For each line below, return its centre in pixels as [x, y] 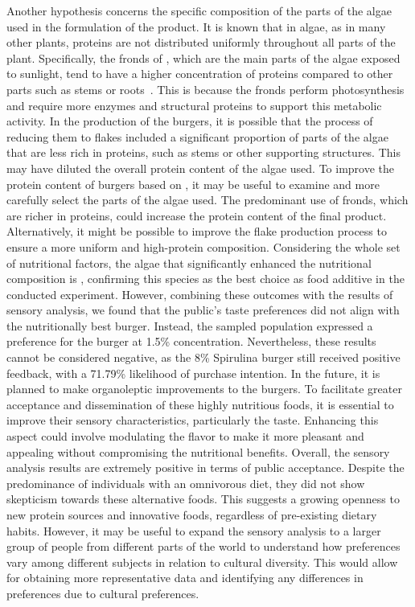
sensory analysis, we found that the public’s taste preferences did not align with [203, 310]
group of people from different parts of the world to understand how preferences [203, 546]
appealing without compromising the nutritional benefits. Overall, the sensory [198, 451]
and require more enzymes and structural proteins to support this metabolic [194, 105]
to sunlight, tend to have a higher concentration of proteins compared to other [200, 74]
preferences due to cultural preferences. [103, 593]
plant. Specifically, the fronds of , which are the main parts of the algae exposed [203, 57]
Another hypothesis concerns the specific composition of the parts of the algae [199, 10]
